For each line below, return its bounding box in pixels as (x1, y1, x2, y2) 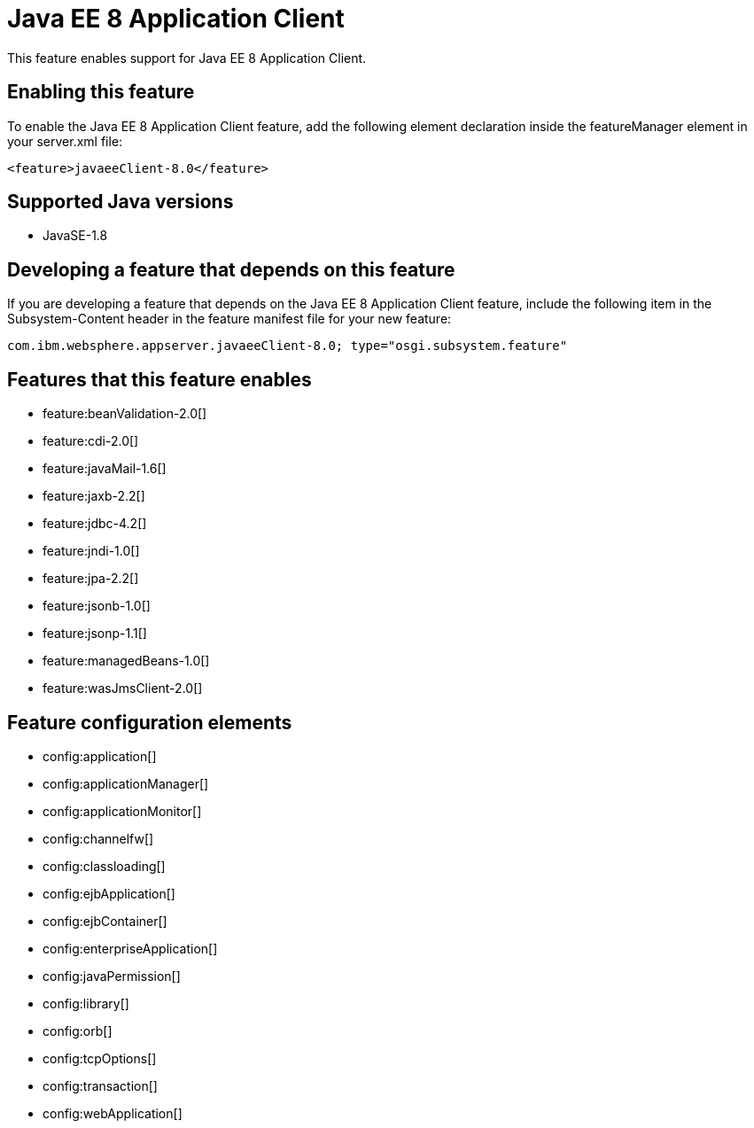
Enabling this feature (7, 81, 195, 104)
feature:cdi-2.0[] (43, 433, 139, 449)
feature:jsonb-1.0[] (43, 598, 151, 614)
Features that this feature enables (7, 368, 312, 391)
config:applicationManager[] (43, 775, 209, 791)
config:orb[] (43, 1023, 113, 1039)
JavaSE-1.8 (43, 228, 108, 244)
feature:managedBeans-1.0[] (43, 653, 210, 669)
